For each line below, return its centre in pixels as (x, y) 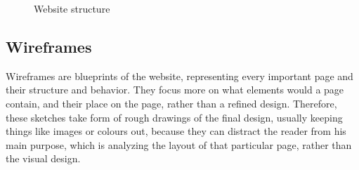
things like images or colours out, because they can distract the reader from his (176, 131)
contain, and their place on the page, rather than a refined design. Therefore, (171, 103)
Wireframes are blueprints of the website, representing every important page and (179, 76)
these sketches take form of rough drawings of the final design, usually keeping (174, 117)
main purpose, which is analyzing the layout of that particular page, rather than (179, 144)
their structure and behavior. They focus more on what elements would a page (175, 90)
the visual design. (43, 158)
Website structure (72, 8)
